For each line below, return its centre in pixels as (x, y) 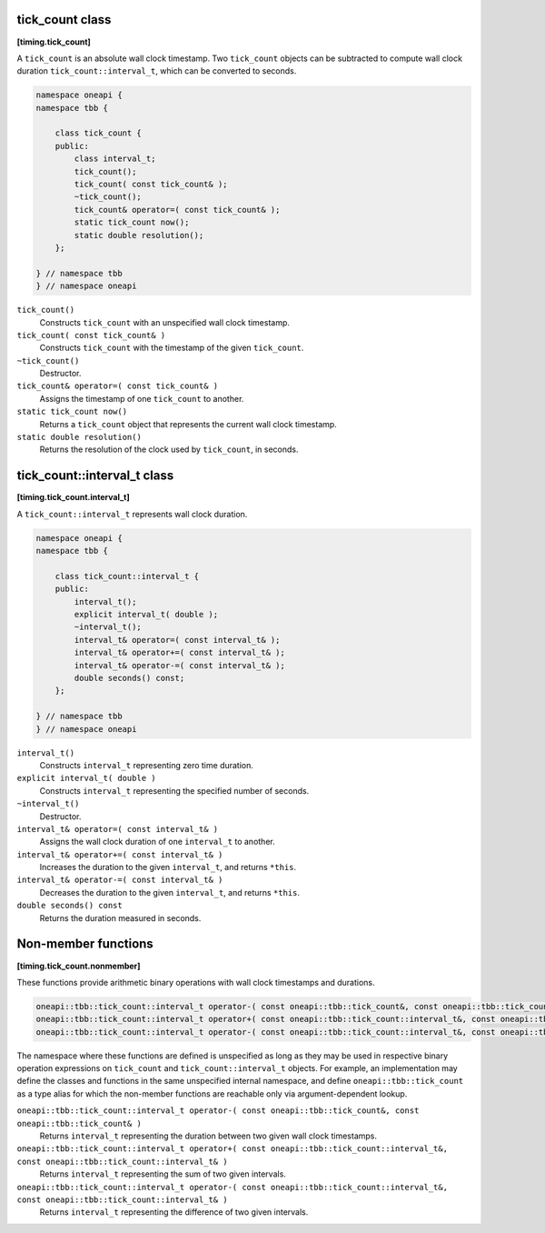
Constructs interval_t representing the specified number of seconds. (174, 790)
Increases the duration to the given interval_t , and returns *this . (168, 867)
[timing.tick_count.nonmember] (79, 966)
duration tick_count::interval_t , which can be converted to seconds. (157, 71)
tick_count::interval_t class (95, 476)
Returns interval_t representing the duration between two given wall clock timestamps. (208, 1136)
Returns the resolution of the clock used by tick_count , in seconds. (169, 449)
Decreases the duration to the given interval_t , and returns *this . (169, 892)
